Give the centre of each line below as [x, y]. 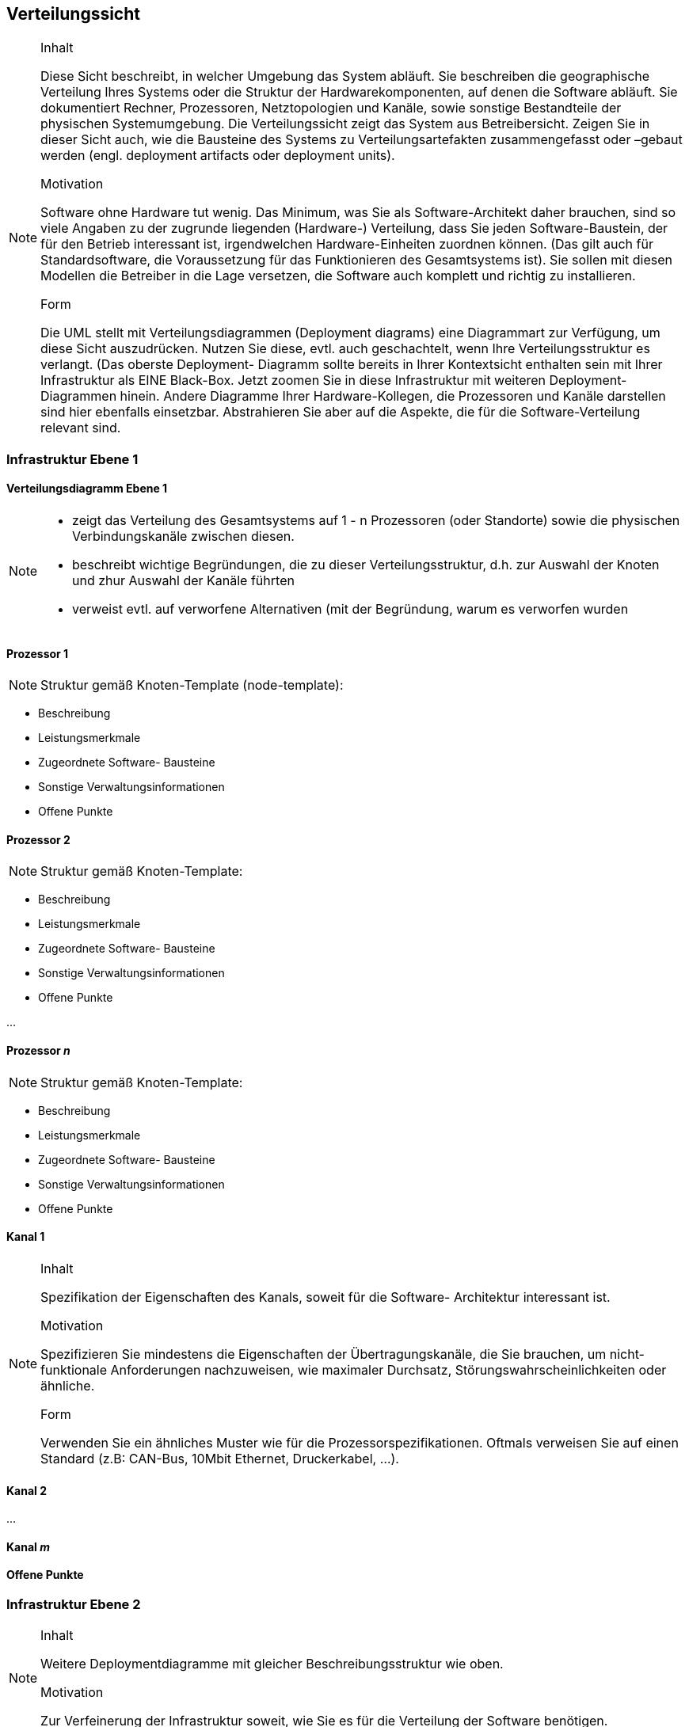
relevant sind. [81, 428]
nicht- [627, 1354]
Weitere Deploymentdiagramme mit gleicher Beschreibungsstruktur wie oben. [272, 1664]
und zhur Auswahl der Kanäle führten [183, 581]
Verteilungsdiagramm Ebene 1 [87, 489]
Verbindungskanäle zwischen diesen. [183, 536]
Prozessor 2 [38, 839]
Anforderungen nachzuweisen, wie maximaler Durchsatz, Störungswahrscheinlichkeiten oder [388, 1369]
